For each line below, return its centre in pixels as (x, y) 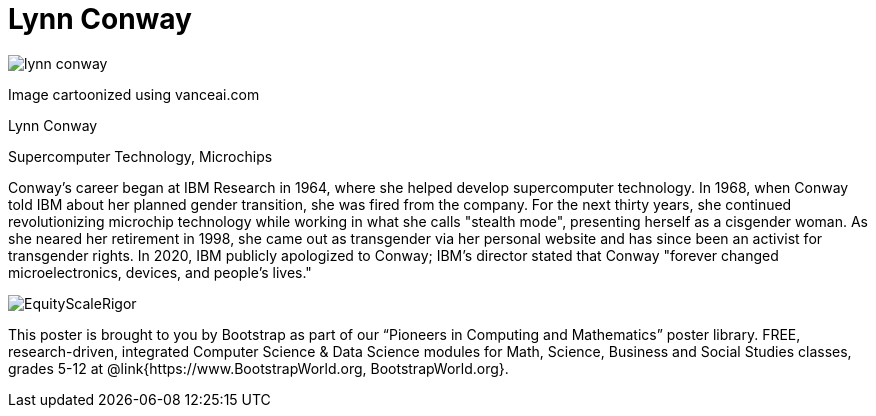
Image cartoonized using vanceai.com (134, 94)
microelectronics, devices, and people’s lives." (160, 272)
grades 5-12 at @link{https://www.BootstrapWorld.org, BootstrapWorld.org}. (258, 368)
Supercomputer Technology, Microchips (140, 156)
